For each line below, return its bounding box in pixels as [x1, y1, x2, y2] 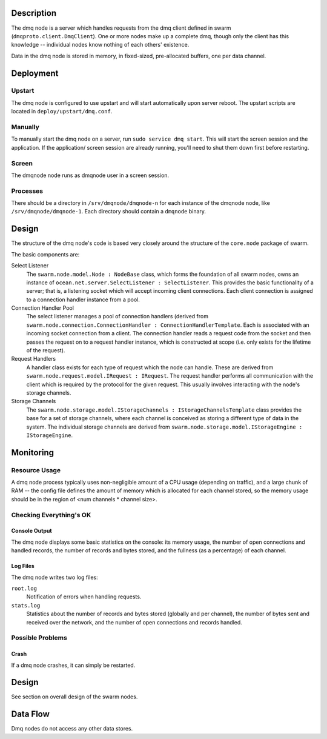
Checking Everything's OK [11, 510, 91, 519]
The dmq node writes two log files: [11, 573, 98, 581]
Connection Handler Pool [11, 304, 74, 312]
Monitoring [11, 447, 54, 458]
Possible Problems [11, 634, 68, 642]
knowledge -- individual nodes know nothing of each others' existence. [11, 41, 190, 48]
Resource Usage [11, 466, 61, 474]
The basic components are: [11, 250, 80, 258]
